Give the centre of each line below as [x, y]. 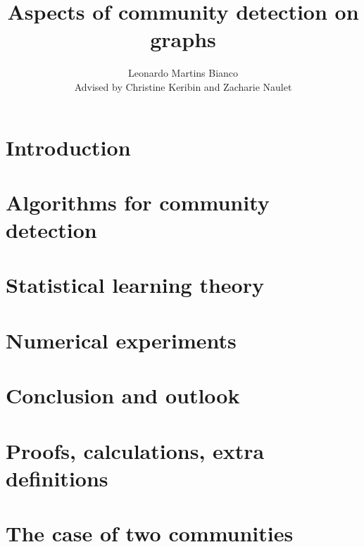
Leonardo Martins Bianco [183, 73]
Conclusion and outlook [123, 395]
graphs [183, 39]
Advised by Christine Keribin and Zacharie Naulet [183, 86]
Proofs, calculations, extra [135, 450]
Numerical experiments [121, 340]
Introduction [68, 147]
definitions [57, 478]
